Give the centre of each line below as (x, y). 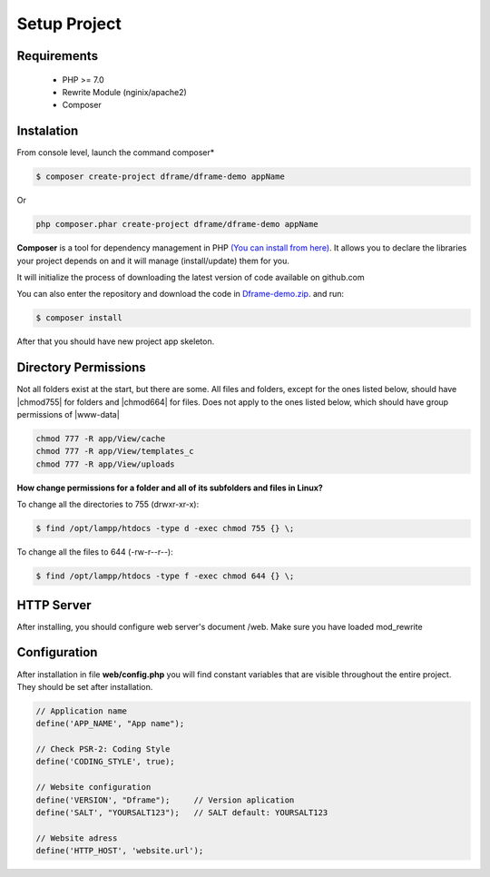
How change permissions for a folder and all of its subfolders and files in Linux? (170, 488)
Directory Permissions (82, 368)
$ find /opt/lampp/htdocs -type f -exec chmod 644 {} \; (165, 576)
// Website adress (77, 838)
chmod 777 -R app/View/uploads (106, 464)
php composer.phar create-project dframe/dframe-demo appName (177, 224)
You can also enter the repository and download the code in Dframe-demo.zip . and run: (181, 294)
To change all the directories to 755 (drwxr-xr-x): (108, 505)
